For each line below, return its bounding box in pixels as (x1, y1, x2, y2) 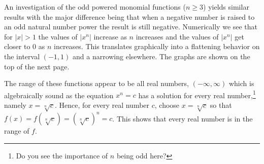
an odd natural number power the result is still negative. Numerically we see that (4, 21, 258, 32)
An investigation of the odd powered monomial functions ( (4, 2, 186, 12)
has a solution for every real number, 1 (138, 88, 256, 100)
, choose (154, 100, 180, 110)
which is (228, 78, 254, 89)
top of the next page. (4, 61, 70, 71)
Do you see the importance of (16, 150, 108, 160)
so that (210, 100, 232, 110)
